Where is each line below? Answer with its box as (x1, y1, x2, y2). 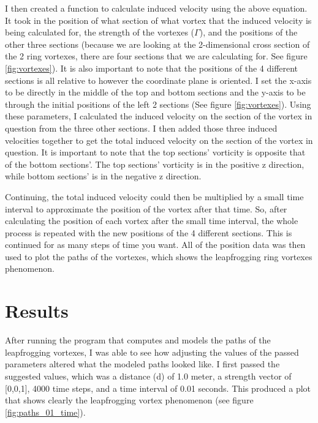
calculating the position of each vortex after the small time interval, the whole (5, 214, 298, 227)
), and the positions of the (199, 26, 298, 39)
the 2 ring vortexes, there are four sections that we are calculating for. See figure (5, 50, 308, 62)
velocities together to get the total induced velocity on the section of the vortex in (5, 133, 313, 146)
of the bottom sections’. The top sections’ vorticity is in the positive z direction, (5, 157, 305, 170)
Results (5, 298, 69, 323)
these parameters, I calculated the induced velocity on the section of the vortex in (5, 110, 312, 122)
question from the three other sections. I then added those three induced (5, 121, 278, 134)
